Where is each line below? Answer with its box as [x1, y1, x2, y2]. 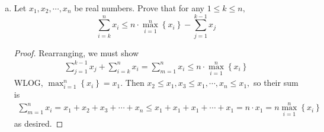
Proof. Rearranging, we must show [14, 46, 139, 59]
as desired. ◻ [14, 117, 63, 130]
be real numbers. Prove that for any [74, 2, 204, 14]
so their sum [253, 76, 299, 89]
